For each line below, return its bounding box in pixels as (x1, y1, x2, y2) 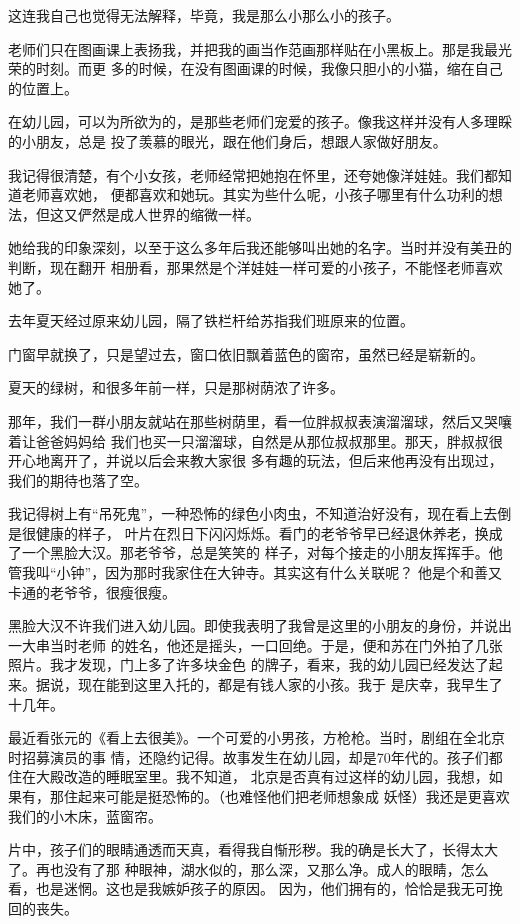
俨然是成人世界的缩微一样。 (77, 203, 260, 224)
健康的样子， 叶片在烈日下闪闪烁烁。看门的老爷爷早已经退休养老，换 (35, 522, 489, 543)
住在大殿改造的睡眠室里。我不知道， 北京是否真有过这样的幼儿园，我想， (8, 766, 489, 787)
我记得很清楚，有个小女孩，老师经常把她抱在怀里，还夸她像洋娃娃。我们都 (8, 164, 498, 185)
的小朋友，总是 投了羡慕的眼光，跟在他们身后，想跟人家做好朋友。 (8, 130, 447, 151)
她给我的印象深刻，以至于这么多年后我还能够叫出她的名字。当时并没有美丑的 (8, 237, 512, 258)
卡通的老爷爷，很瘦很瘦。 (8, 581, 176, 602)
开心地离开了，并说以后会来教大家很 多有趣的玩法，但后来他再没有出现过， (8, 450, 503, 471)
